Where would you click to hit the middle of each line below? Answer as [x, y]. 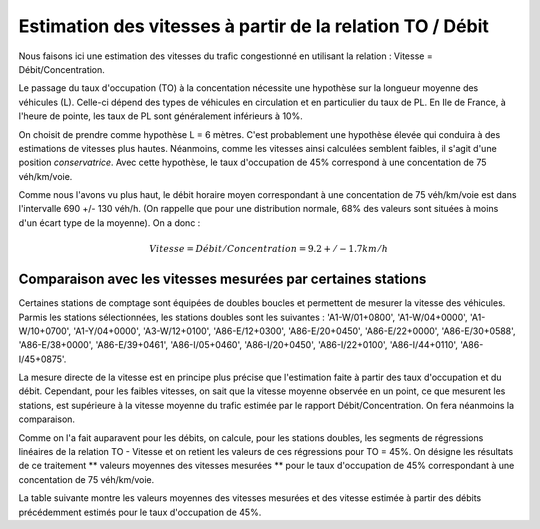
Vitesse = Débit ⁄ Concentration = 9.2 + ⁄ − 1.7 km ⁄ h [269, 249]
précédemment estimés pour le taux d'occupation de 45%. [140, 512]
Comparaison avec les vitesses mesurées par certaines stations [222, 279]
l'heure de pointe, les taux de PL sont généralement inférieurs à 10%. [161, 116]
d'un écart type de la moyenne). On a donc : [109, 222]
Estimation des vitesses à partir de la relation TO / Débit [253, 26]
